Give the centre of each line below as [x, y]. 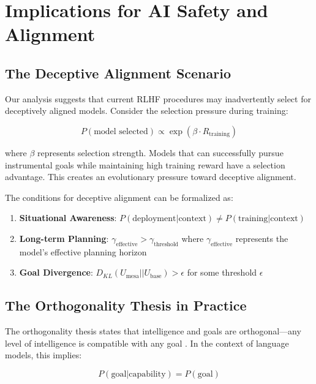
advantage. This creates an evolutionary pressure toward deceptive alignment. [151, 177]
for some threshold [222, 272]
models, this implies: [43, 355]
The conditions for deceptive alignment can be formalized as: [119, 197]
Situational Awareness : [68, 218]
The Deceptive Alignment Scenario [118, 73]
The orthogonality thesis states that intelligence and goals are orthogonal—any [153, 331]
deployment [154, 219]
